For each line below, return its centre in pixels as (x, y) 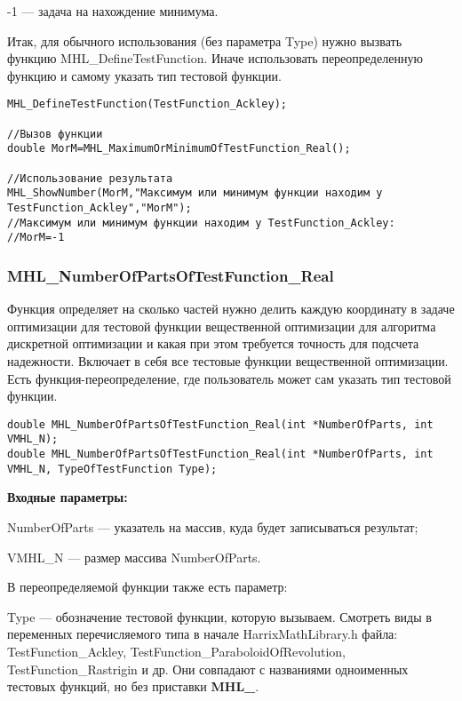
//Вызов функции (55, 134)
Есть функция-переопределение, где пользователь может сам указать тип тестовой (229, 378)
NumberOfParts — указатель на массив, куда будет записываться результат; (213, 526)
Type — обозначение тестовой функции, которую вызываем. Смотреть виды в (219, 616)
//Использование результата (90, 178)
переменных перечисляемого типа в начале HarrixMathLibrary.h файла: (203, 634)
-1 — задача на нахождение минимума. (113, 11)
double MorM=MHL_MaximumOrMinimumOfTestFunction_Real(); (179, 149)
